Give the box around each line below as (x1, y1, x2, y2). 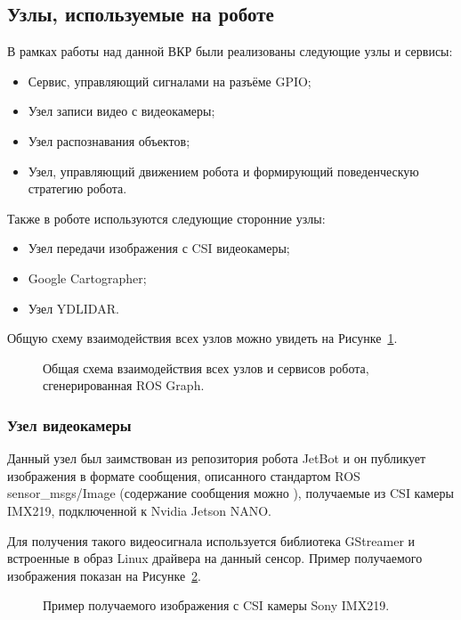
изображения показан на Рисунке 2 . (7, 566, 202, 584)
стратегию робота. (28, 179, 127, 198)
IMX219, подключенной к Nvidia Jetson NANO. (7, 501, 271, 519)
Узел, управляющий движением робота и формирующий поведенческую (28, 161, 419, 180)
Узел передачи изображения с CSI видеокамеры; (28, 239, 290, 257)
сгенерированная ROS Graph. (43, 376, 205, 395)
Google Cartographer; (28, 268, 147, 287)
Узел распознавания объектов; (28, 131, 190, 150)
